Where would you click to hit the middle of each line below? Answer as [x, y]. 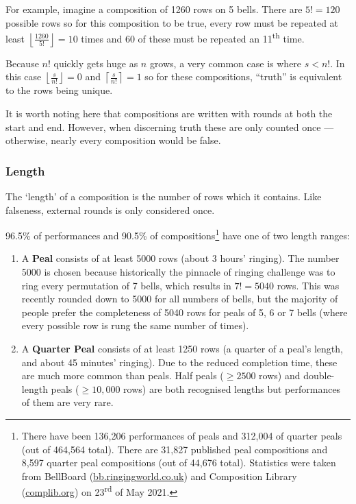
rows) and [280, 375]
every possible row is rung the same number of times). [135, 325]
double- [319, 375]
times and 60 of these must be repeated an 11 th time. [193, 37]
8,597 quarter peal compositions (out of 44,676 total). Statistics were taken [179, 463]
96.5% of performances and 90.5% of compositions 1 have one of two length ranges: [178, 234]
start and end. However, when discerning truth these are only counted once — [170, 127]
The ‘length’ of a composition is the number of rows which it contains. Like [164, 196]
